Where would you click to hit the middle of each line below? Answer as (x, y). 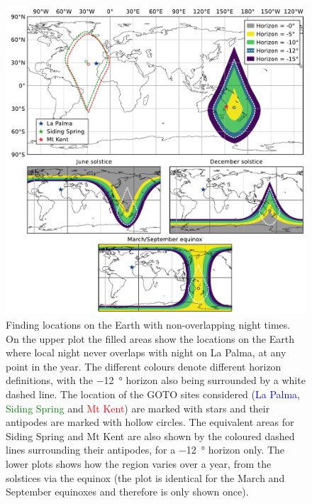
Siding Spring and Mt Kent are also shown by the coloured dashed (150, 435)
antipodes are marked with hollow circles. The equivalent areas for (150, 422)
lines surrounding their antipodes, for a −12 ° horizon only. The (145, 450)
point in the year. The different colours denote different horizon (144, 366)
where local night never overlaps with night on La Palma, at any (146, 352)
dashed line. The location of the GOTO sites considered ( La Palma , (153, 394)
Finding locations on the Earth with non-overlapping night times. (148, 325)
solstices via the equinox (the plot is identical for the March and (145, 477)
